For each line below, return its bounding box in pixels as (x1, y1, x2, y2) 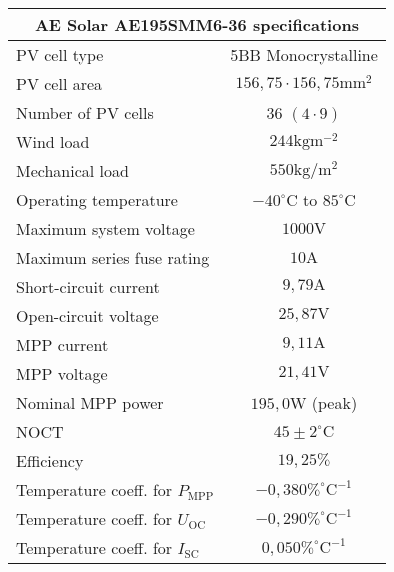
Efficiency (16, 449, 84, 472)
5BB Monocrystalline (230, 43, 378, 66)
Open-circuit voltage (16, 304, 159, 327)
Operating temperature (16, 188, 178, 211)
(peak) (311, 391, 358, 414)
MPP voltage (16, 362, 108, 385)
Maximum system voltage (16, 217, 195, 240)
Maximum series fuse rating (16, 246, 210, 269)
